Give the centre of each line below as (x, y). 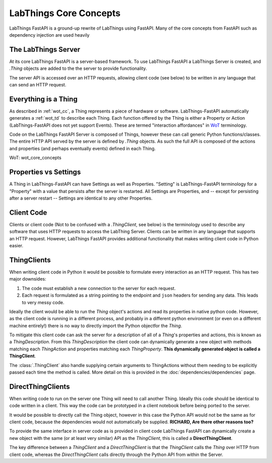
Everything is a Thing (43, 99)
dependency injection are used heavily (50, 35)
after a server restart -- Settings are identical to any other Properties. (81, 198)
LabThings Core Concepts (65, 13)
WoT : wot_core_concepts (35, 158)
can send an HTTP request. (38, 85)
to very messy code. (43, 302)
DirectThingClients (40, 386)
